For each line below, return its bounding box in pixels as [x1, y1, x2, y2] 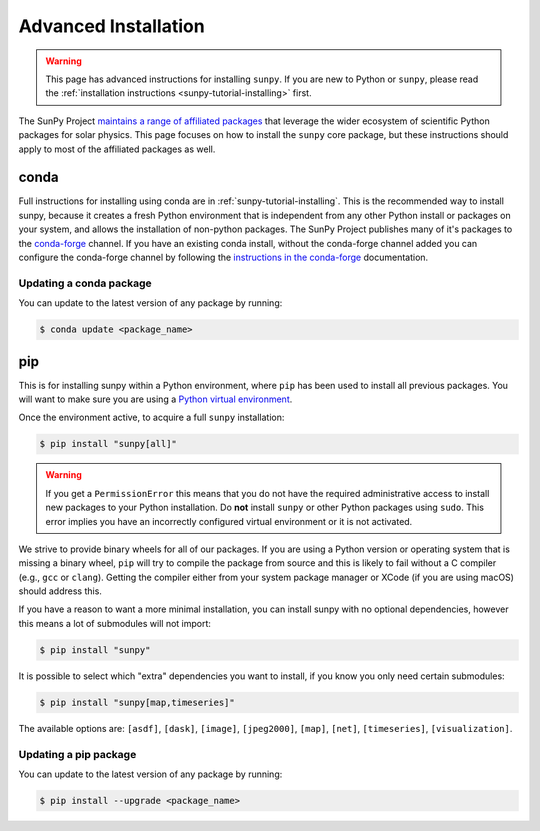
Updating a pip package [18, 747, 137, 761]
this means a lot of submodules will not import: [18, 617, 212, 629]
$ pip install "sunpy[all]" [39, 438, 177, 450]
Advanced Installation [18, 15, 205, 37]
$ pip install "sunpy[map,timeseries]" [39, 696, 235, 708]
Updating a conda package [18, 276, 152, 290]
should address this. [18, 585, 102, 597]
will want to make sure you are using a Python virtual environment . [18, 393, 293, 405]
